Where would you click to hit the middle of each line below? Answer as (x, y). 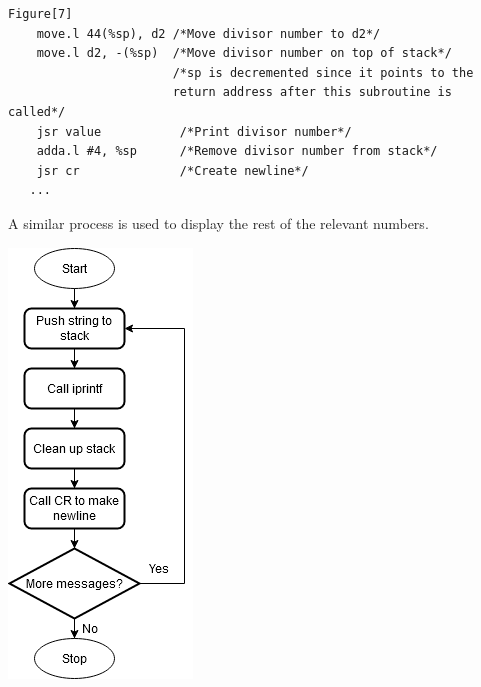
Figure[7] (40, 14)
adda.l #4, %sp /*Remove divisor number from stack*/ (237, 151)
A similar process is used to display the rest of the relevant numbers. (218, 222)
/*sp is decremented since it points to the (323, 72)
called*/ (37, 111)
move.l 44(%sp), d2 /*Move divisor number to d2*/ (208, 33)
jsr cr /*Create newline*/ (172, 170)
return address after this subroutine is (312, 92)
